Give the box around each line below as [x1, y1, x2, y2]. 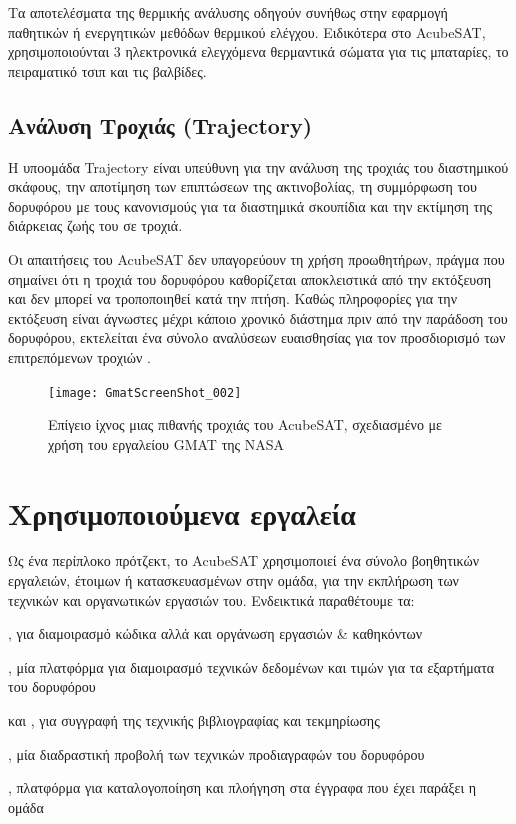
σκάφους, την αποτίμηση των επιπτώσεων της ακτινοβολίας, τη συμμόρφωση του [8, 176, 477, 197]
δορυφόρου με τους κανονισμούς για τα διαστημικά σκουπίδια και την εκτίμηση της [8, 195, 493, 216]
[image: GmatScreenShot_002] [48, 385, 242, 400]
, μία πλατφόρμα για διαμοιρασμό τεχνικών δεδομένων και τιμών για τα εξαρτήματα [8, 656, 495, 677]
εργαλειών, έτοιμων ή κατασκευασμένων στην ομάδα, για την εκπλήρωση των [8, 570, 459, 591]
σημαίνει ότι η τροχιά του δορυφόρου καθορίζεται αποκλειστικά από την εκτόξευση [8, 268, 492, 289]
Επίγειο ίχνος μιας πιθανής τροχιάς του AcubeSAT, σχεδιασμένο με [48, 414, 442, 435]
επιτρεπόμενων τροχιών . [8, 346, 151, 367]
